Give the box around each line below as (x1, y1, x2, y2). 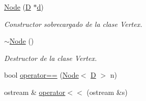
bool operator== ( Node (4, 70, 79, 80)
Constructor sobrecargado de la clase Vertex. (4, 18, 142, 29)
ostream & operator (4, 86, 66, 97)
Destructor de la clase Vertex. (4, 52, 97, 63)
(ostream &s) (86, 86, 128, 97)
